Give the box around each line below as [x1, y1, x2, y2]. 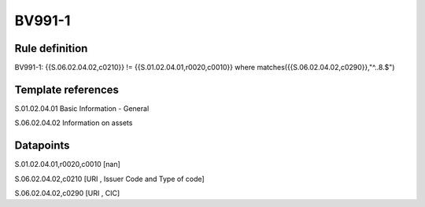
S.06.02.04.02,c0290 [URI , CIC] [14, 189, 120, 198]
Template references [14, 83, 120, 96]
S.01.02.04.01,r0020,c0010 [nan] [14, 160, 121, 169]
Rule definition [14, 42, 88, 55]
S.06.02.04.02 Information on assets [14, 118, 133, 128]
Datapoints [14, 139, 70, 153]
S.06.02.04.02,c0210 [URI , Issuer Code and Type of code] [14, 174, 205, 183]
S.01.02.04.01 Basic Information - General [14, 103, 150, 113]
